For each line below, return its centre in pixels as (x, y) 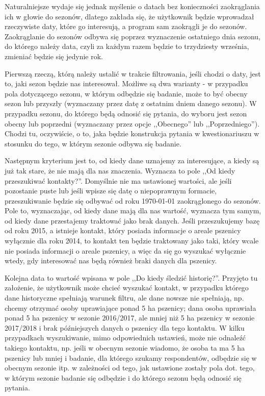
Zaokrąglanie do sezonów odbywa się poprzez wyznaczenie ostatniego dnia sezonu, (133, 36)
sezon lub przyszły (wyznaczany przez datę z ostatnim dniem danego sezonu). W (131, 103)
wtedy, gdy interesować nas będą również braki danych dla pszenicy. (111, 261)
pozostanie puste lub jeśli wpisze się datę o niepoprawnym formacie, (111, 191)
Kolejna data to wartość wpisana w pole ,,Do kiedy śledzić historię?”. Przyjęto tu (131, 277)
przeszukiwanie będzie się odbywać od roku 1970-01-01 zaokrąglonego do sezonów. (133, 200)
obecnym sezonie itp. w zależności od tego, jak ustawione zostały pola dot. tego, (130, 368)
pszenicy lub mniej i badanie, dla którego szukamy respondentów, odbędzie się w (131, 357)
